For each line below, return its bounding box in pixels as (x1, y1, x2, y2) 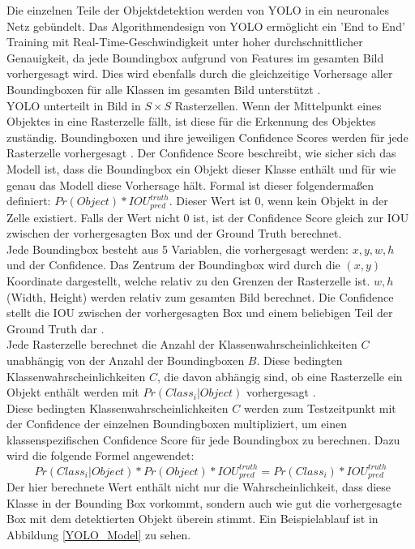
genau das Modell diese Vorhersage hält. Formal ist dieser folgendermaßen (6, 176, 374, 193)
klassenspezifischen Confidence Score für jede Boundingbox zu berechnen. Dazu (6, 431, 400, 448)
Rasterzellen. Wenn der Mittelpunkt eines (174, 97, 382, 114)
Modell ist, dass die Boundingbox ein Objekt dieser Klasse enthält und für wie (6, 160, 396, 177)
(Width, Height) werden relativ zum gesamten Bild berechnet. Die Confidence (6, 288, 394, 305)
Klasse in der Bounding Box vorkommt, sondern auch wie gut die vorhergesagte (6, 494, 402, 511)
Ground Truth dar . (6, 320, 105, 337)
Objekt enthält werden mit (6, 384, 139, 401)
